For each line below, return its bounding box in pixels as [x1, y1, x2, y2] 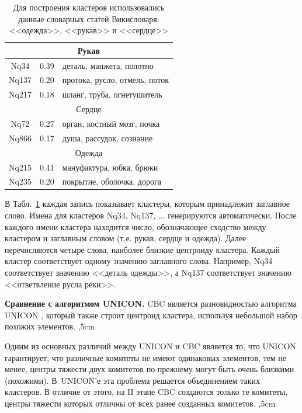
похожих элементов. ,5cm [5, 320, 95, 332]
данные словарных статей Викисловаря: [18, 12, 159, 25]
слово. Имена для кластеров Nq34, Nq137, [5, 209, 156, 221]
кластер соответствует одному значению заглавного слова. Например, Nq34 [5, 255, 273, 267]
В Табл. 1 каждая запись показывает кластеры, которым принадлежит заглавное [5, 197, 290, 210]
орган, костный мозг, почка [62, 117, 160, 129]
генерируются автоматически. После [168, 209, 297, 221]
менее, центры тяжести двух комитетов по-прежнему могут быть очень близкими [5, 363, 294, 375]
